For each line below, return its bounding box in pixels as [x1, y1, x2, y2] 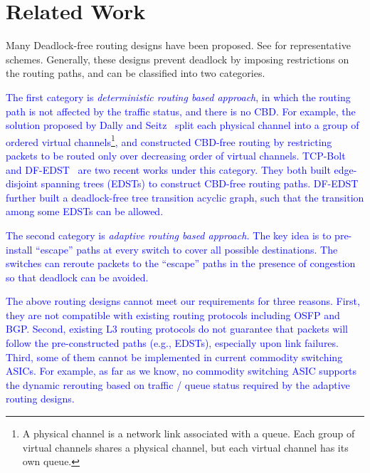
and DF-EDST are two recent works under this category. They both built [6, 162, 331, 177]
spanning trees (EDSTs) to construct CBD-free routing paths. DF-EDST [41, 176, 359, 191]
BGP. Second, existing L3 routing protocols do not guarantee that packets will [6, 321, 348, 336]
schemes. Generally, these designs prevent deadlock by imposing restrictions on [6, 51, 349, 66]
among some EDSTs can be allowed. [6, 204, 164, 219]
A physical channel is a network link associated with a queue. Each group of [22, 426, 355, 441]
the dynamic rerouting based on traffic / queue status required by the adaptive [6, 377, 350, 392]
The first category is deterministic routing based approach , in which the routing [6, 89, 351, 104]
